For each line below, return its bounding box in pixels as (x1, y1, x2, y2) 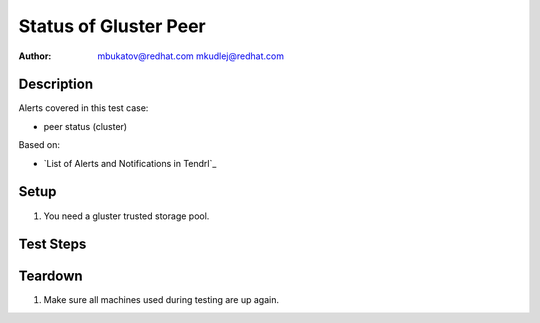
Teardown (18, 268, 84, 285)
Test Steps (18, 236, 87, 253)
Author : (18, 50, 52, 62)
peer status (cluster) (43, 120, 128, 132)
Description (18, 76, 94, 93)
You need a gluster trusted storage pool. (43, 210, 210, 222)
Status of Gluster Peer (18, 15, 207, 37)
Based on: (18, 139, 60, 151)
